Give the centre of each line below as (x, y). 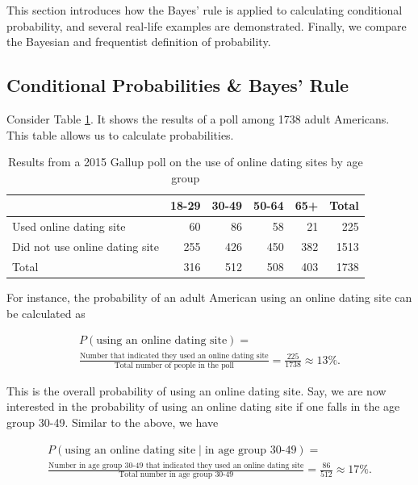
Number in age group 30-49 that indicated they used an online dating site (176, 465)
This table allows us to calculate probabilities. (120, 134)
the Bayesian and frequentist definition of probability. (139, 42)
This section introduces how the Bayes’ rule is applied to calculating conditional (205, 10)
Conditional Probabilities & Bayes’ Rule (178, 85)
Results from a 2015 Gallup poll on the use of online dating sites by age (185, 162)
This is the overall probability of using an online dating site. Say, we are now (196, 390)
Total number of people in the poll (174, 365)
